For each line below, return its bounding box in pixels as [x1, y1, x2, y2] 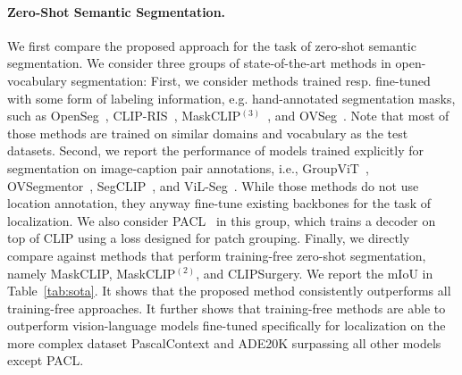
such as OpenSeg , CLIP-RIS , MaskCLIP [7, 106, 241, 125]
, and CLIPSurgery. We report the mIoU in [196, 263, 433, 282]
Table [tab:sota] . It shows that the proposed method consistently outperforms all [7, 281, 451, 300]
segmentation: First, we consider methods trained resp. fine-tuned [71, 71, 431, 89]
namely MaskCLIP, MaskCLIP [7, 263, 176, 282]
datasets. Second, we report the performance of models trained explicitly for [7, 141, 424, 160]
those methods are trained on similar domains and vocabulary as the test [7, 123, 408, 142]
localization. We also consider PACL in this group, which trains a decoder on [7, 211, 436, 229]
